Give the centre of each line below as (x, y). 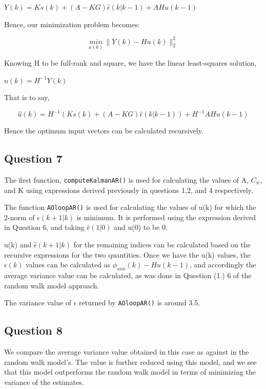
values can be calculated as (68, 265)
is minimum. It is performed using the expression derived (166, 217)
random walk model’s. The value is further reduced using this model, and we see (130, 362)
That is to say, (27, 97)
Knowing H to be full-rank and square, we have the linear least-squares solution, (130, 62)
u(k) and (18, 245)
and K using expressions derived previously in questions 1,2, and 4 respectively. (129, 190)
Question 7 (33, 158)
